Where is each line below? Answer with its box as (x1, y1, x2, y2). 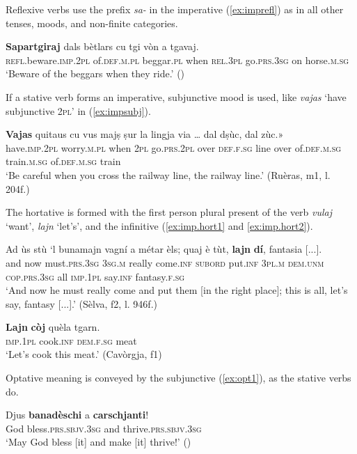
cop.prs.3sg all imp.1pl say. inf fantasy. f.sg (6, 269, 185, 283)
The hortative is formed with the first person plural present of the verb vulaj (6, 205, 333, 219)
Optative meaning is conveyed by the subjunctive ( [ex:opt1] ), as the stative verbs (6, 370, 351, 385)
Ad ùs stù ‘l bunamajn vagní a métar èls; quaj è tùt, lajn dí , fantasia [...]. (6, 242, 322, 256)
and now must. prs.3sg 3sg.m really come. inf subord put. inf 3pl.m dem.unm (6, 255, 324, 269)
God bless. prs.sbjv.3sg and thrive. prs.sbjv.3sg (6, 421, 202, 435)
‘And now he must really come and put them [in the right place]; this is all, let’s (6, 283, 348, 297)
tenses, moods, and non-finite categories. (6, 15, 178, 30)
